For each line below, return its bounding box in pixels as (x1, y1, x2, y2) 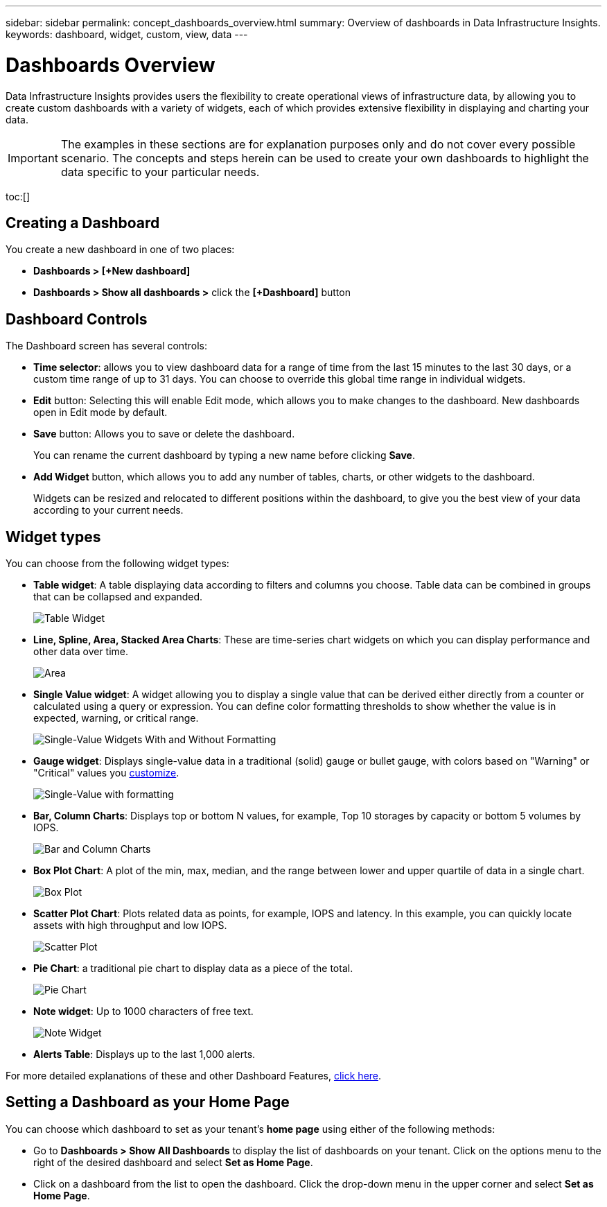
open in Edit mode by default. (33, 406, 168, 419)
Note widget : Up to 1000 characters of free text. (33, 1005, 254, 1018)
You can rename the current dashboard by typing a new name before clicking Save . (33, 449, 415, 462)
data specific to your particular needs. (60, 164, 260, 179)
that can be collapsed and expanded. (33, 591, 203, 603)
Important (8, 150, 58, 165)
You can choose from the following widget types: (6, 557, 229, 570)
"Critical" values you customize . (33, 767, 179, 779)
